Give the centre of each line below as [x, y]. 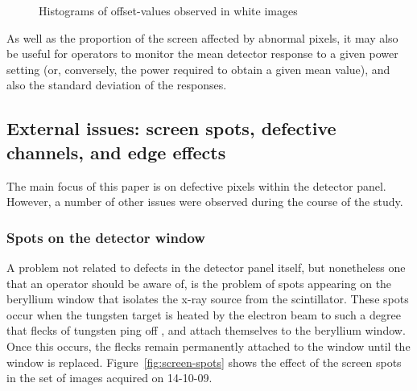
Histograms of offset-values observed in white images [168, 10]
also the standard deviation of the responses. [117, 85]
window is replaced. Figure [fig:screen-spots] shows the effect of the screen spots [204, 362]
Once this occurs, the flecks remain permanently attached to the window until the [208, 346]
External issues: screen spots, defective [171, 128]
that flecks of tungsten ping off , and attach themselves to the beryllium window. [206, 330]
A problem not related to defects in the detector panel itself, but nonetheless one [206, 267]
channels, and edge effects [116, 152]
